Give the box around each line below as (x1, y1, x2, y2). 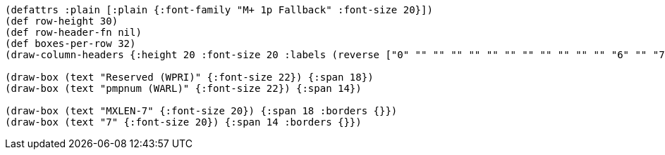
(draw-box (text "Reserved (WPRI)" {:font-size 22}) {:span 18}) (5, 72, 374, 83)
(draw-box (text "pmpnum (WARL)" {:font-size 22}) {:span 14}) (5, 83, 362, 94)
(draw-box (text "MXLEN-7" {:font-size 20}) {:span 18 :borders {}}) (5, 105, 398, 116)
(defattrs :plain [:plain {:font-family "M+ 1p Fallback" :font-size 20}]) (5, 4, 433, 15)
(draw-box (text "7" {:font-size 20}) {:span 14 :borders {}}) (5, 116, 362, 128)
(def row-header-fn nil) (5, 27, 142, 38)
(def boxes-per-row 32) (5, 38, 136, 49)
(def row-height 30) (5, 15, 118, 27)
